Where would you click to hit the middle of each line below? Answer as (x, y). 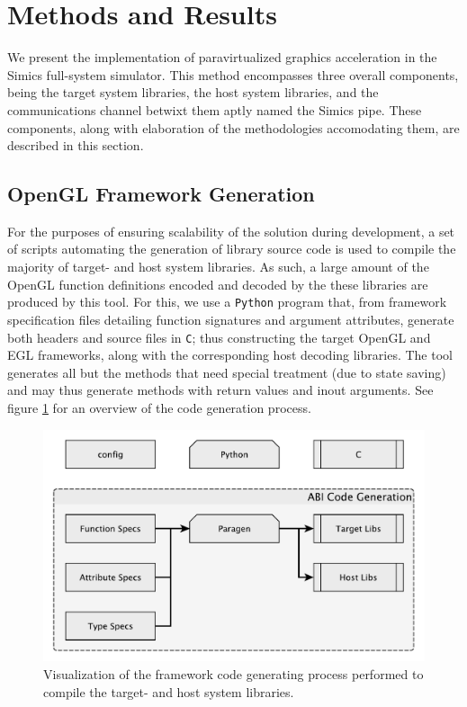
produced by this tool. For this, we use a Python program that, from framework (227, 302)
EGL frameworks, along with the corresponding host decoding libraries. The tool (230, 355)
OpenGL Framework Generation (161, 194)
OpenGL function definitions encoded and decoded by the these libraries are (218, 284)
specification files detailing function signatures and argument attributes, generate (231, 319)
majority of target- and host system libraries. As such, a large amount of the (218, 267)
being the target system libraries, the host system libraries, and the (193, 92)
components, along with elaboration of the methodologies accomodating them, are (233, 127)
